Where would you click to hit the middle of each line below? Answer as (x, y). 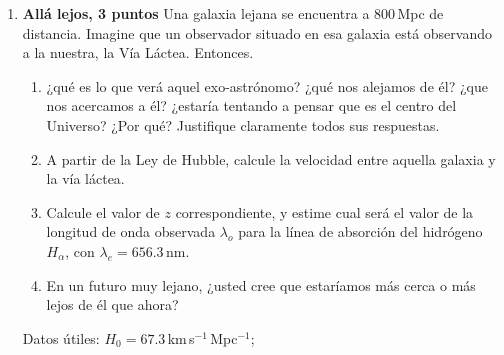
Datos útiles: (61, 337)
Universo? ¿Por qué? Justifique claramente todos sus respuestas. (243, 124)
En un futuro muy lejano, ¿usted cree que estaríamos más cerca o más (261, 284)
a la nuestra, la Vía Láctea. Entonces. (138, 52)
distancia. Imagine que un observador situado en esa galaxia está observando (257, 32)
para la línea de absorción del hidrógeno (360, 231)
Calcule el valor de (103, 211)
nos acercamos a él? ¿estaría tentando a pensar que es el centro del (251, 105)
